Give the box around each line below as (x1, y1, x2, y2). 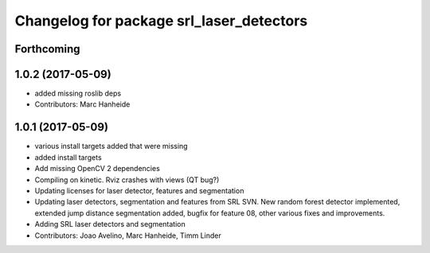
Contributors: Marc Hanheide (34, 99, 131, 109)
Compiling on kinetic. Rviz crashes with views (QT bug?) (34, 175, 220, 185)
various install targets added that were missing (34, 142, 188, 151)
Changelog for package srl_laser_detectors (14, 12, 308, 29)
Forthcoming (14, 42, 80, 56)
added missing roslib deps (34, 88, 122, 99)
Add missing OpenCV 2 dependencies (34, 164, 161, 173)
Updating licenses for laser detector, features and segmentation (34, 185, 244, 195)
